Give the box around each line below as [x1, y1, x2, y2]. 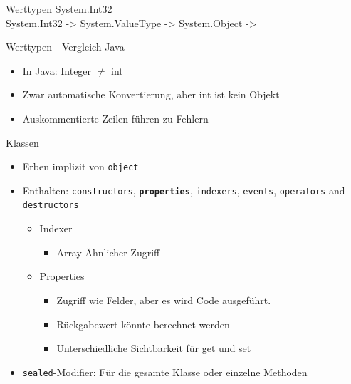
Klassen [6, 135, 39, 150]
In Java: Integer [22, 63, 92, 78]
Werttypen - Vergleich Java [6, 39, 125, 54]
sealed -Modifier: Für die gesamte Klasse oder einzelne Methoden [22, 364, 308, 379]
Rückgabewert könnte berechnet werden [56, 316, 230, 331]
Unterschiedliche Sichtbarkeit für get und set [56, 341, 251, 356]
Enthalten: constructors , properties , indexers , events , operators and [22, 182, 345, 197]
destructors [22, 200, 79, 211]
